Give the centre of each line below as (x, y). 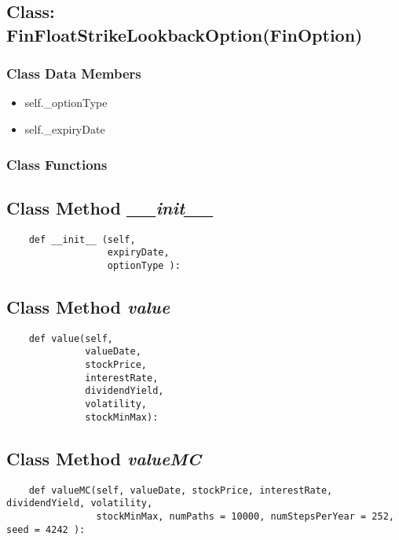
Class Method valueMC (104, 458)
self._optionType (66, 103)
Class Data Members (74, 73)
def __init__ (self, (82, 239)
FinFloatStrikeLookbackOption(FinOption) (185, 34)
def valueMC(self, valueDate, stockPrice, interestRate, (181, 490)
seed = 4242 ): (46, 529)
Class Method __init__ (110, 207)
